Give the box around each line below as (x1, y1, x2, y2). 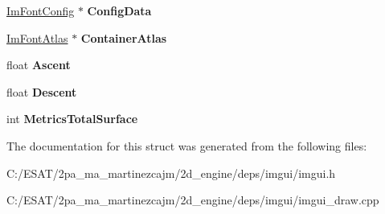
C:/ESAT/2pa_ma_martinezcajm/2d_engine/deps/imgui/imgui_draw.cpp (6, 191, 379, 208)
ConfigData (87, 2, 152, 19)
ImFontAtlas (6, 29, 68, 46)
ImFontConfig (6, 2, 75, 19)
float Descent (6, 83, 77, 100)
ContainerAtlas (80, 29, 167, 46)
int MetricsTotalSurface (6, 110, 138, 127)
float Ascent (6, 56, 71, 73)
